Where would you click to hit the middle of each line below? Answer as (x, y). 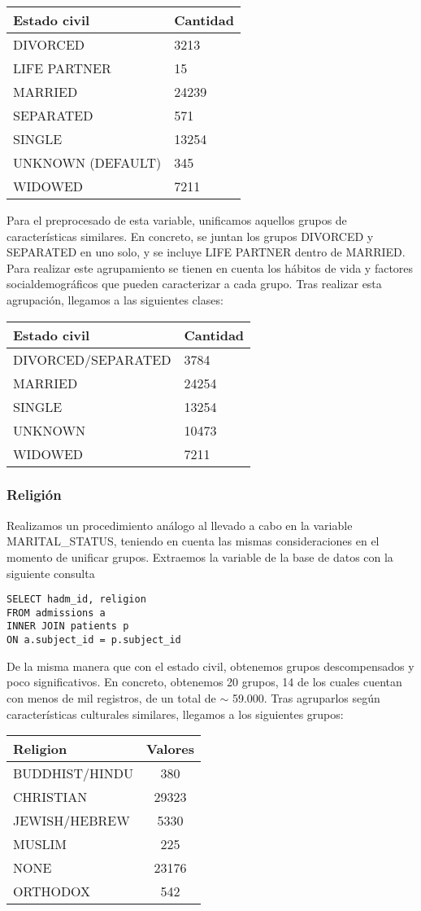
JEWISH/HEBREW (72, 821)
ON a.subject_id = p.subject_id (94, 640)
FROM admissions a (56, 613)
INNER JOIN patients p (68, 626)
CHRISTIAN (50, 797)
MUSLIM (40, 844)
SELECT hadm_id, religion (76, 600)
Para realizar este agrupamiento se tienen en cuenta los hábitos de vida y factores (210, 267)
